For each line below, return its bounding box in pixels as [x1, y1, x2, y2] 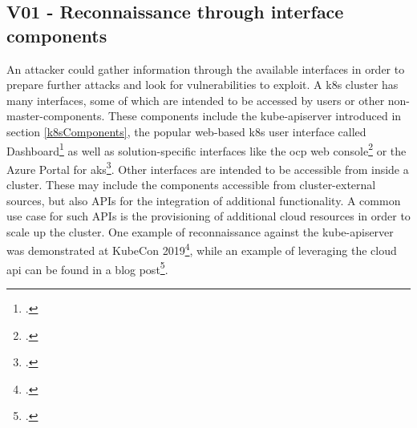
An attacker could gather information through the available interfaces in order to [6, 60, 405, 77]
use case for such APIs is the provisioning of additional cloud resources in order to [6, 208, 411, 224]
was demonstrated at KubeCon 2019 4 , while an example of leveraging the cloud [6, 240, 397, 259]
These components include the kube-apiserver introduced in [107, 107, 402, 124]
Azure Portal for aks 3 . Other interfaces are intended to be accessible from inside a [6, 158, 409, 177]
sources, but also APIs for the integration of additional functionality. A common [6, 192, 401, 208]
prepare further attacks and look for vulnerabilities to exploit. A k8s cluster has [6, 76, 399, 93]
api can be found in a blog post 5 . [6, 258, 168, 277]
